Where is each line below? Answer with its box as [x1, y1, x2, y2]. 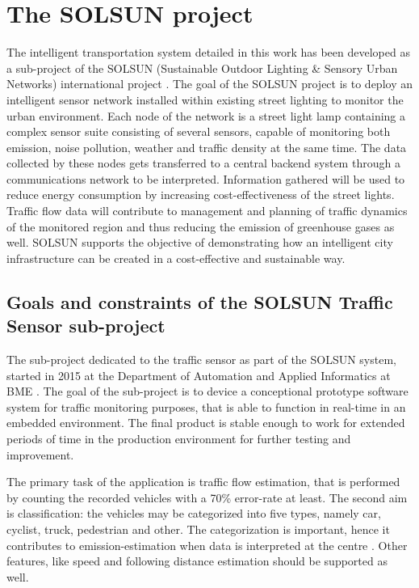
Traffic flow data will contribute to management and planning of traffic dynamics [6, 202, 408, 219]
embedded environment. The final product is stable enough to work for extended [6, 414, 405, 431]
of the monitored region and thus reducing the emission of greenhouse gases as [6, 218, 395, 235]
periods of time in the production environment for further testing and [6, 430, 351, 446]
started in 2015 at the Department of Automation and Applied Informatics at [6, 366, 391, 383]
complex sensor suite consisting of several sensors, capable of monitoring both [6, 123, 391, 140]
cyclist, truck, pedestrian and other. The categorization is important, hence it [6, 520, 390, 537]
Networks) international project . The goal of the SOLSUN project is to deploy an [6, 75, 413, 92]
